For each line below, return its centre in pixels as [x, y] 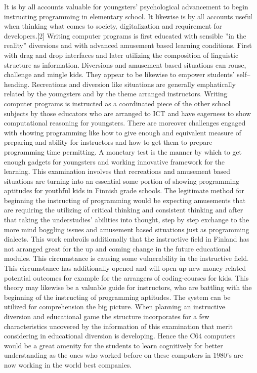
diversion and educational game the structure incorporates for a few [107, 316]
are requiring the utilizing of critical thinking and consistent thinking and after [124, 210]
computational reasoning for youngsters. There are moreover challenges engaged [125, 123]
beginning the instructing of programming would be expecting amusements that [125, 200]
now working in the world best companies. [68, 364]
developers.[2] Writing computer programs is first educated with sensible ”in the [125, 35]
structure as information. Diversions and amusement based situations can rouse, [125, 64]
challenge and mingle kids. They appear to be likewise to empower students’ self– [127, 74]
